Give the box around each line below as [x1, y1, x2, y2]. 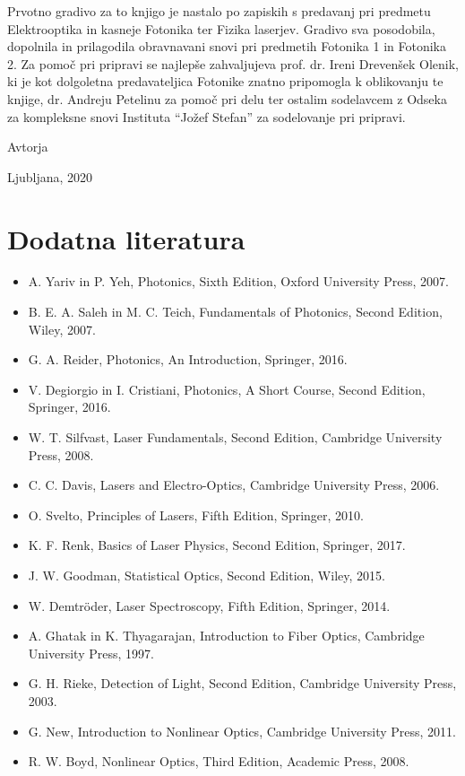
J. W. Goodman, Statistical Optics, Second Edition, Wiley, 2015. [28, 566, 385, 584]
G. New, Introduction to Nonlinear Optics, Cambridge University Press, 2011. [28, 721, 456, 740]
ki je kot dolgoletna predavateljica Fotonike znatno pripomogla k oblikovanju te [7, 72, 443, 91]
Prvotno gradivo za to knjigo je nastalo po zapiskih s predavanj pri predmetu [7, 2, 431, 20]
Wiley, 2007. [28, 319, 96, 338]
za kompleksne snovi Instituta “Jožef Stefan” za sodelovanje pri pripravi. [7, 107, 406, 126]
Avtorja [7, 137, 48, 156]
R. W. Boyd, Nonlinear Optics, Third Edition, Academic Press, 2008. [28, 752, 409, 771]
